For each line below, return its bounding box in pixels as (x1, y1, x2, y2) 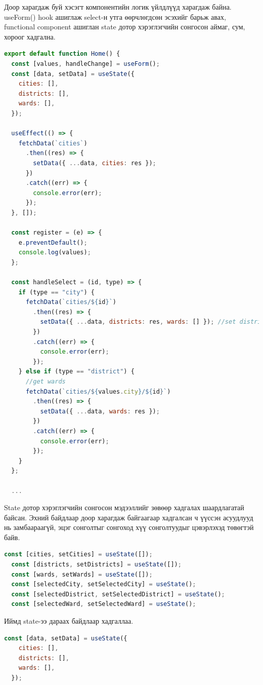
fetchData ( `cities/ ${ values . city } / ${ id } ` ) (25, 388, 171, 395)
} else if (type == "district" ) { (18, 368, 135, 375)
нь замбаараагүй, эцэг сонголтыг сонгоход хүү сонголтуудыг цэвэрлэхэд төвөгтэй (4, 522, 254, 532)
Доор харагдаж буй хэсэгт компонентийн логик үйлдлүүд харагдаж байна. (4, 2, 232, 12)
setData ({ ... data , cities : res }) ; (33, 159, 156, 167)
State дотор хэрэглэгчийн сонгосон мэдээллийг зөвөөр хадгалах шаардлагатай (4, 502, 244, 513)
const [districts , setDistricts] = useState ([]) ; (11, 561, 182, 568)
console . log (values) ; (18, 249, 91, 256)
